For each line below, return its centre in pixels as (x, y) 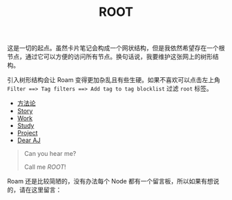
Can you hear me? (50, 154)
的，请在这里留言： (35, 190)
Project (27, 133)
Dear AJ (29, 140)
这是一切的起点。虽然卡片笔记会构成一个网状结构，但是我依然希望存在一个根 (116, 48)
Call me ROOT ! (45, 167)
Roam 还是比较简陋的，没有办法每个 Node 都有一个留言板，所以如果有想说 (113, 181)
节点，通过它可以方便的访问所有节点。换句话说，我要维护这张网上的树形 (110, 57)
